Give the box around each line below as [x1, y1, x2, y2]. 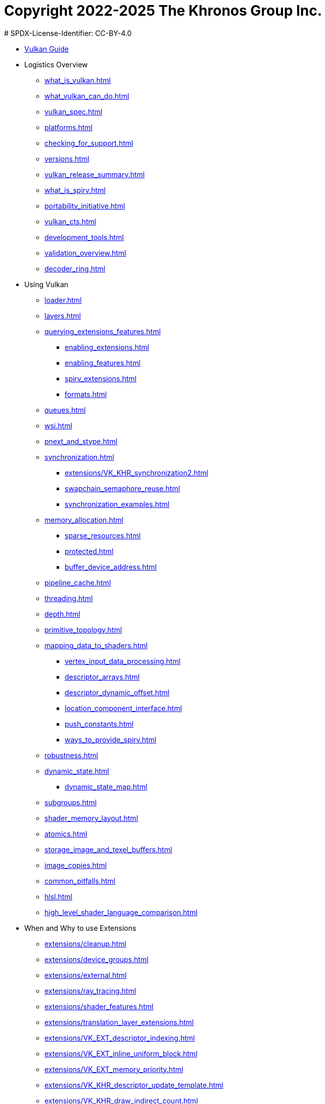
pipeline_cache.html [44, 578, 111, 587]
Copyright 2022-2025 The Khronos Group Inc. [4, 2, 322, 19]
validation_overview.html [44, 248, 126, 257]
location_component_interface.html [65, 703, 182, 713]
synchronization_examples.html [65, 499, 170, 508]
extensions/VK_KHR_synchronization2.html [65, 468, 208, 477]
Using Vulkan [24, 280, 69, 289]
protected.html [65, 546, 114, 556]
